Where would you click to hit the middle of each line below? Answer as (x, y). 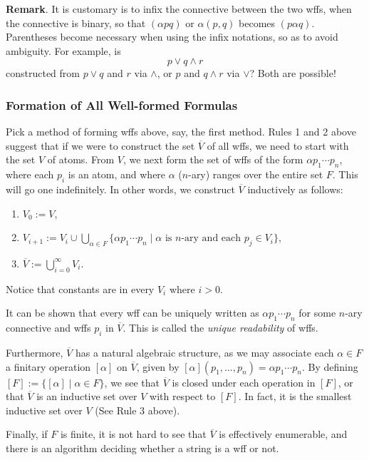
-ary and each (211, 239)
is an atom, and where (117, 174)
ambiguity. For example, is (63, 50)
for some (317, 313)
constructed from (43, 73)
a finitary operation (48, 366)
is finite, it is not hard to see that (133, 434)
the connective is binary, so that (76, 22)
